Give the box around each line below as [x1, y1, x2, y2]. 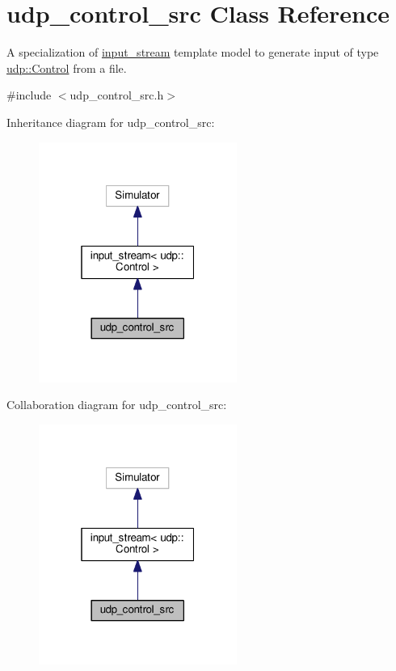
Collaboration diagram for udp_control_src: [6, 396, 227, 413]
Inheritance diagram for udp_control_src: [6, 113, 215, 130]
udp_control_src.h [70, 87, 164, 103]
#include [6, 87, 52, 103]
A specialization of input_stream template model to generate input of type [6, 44, 379, 61]
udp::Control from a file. [6, 59, 127, 76]
